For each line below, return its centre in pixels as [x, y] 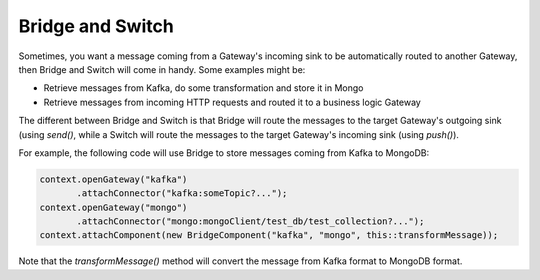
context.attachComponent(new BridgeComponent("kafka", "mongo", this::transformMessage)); [269, 235]
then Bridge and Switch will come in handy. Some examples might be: [162, 69]
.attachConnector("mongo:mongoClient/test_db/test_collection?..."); [250, 221]
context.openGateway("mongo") [113, 207]
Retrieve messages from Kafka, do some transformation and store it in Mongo [203, 88]
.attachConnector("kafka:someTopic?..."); [182, 193]
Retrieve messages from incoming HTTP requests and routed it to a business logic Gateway [232, 102]
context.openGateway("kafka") [113, 179]
